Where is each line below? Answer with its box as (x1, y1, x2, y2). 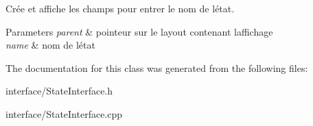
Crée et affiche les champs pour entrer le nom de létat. (5, 1, 235, 15)
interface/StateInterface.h (5, 84, 113, 98)
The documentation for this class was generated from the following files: (5, 60, 308, 75)
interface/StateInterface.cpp (5, 106, 123, 121)
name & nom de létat (5, 38, 95, 52)
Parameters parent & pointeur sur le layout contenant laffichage (5, 24, 273, 38)
